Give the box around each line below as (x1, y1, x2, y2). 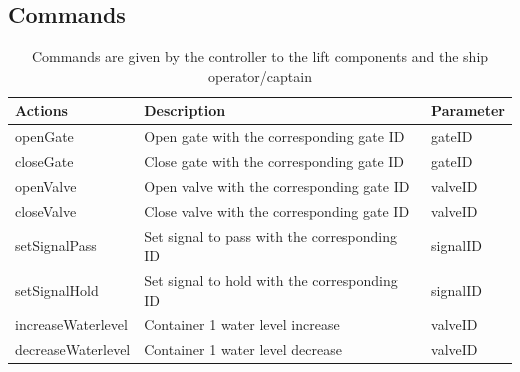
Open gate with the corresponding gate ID (144, 126, 405, 147)
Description (144, 100, 226, 121)
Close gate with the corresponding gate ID (144, 151, 405, 172)
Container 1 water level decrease (144, 339, 342, 360)
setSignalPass (15, 235, 97, 256)
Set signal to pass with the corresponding (144, 225, 398, 246)
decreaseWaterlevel (15, 339, 131, 360)
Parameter (431, 100, 505, 121)
